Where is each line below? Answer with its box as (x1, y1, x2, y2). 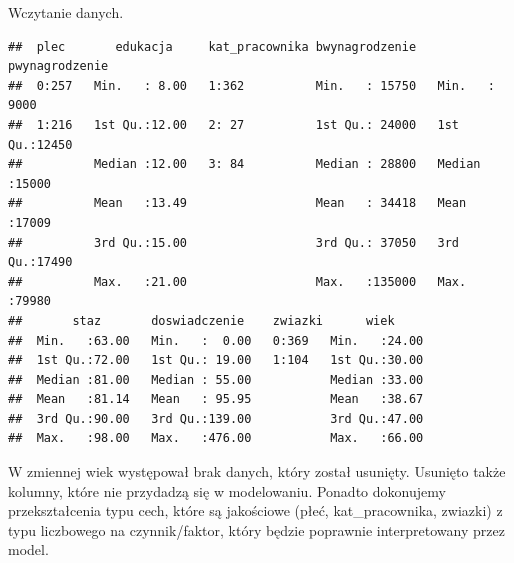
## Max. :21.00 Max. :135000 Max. (8, 274, 467, 289)
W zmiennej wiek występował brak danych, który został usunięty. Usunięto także (8, 461, 506, 482)
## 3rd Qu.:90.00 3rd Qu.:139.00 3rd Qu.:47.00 (8, 411, 424, 426)
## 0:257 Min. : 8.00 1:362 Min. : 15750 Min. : (8, 78, 495, 93)
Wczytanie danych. (8, 2, 124, 22)
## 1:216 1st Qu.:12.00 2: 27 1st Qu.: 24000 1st (8, 117, 460, 132)
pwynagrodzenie (8, 59, 109, 74)
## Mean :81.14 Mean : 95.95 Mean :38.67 (8, 392, 424, 407)
